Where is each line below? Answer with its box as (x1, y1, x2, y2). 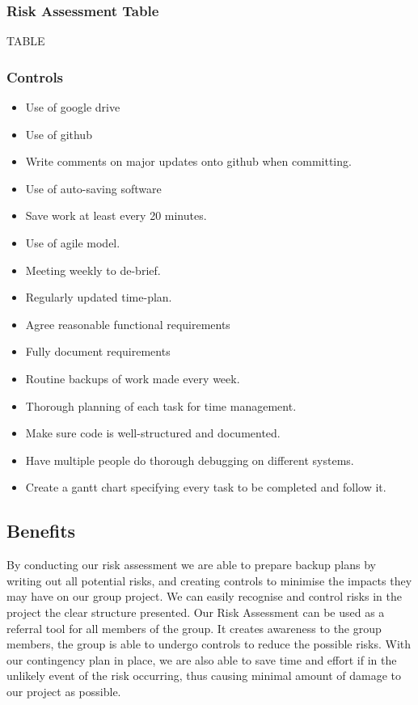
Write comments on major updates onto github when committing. (25, 153, 352, 170)
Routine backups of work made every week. (25, 369, 240, 386)
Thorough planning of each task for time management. (25, 397, 297, 414)
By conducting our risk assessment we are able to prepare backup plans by (6, 556, 376, 573)
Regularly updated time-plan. (25, 289, 172, 306)
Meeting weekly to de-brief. (25, 261, 161, 278)
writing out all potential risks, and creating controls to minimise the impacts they (6, 572, 412, 589)
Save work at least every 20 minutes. (25, 207, 207, 224)
